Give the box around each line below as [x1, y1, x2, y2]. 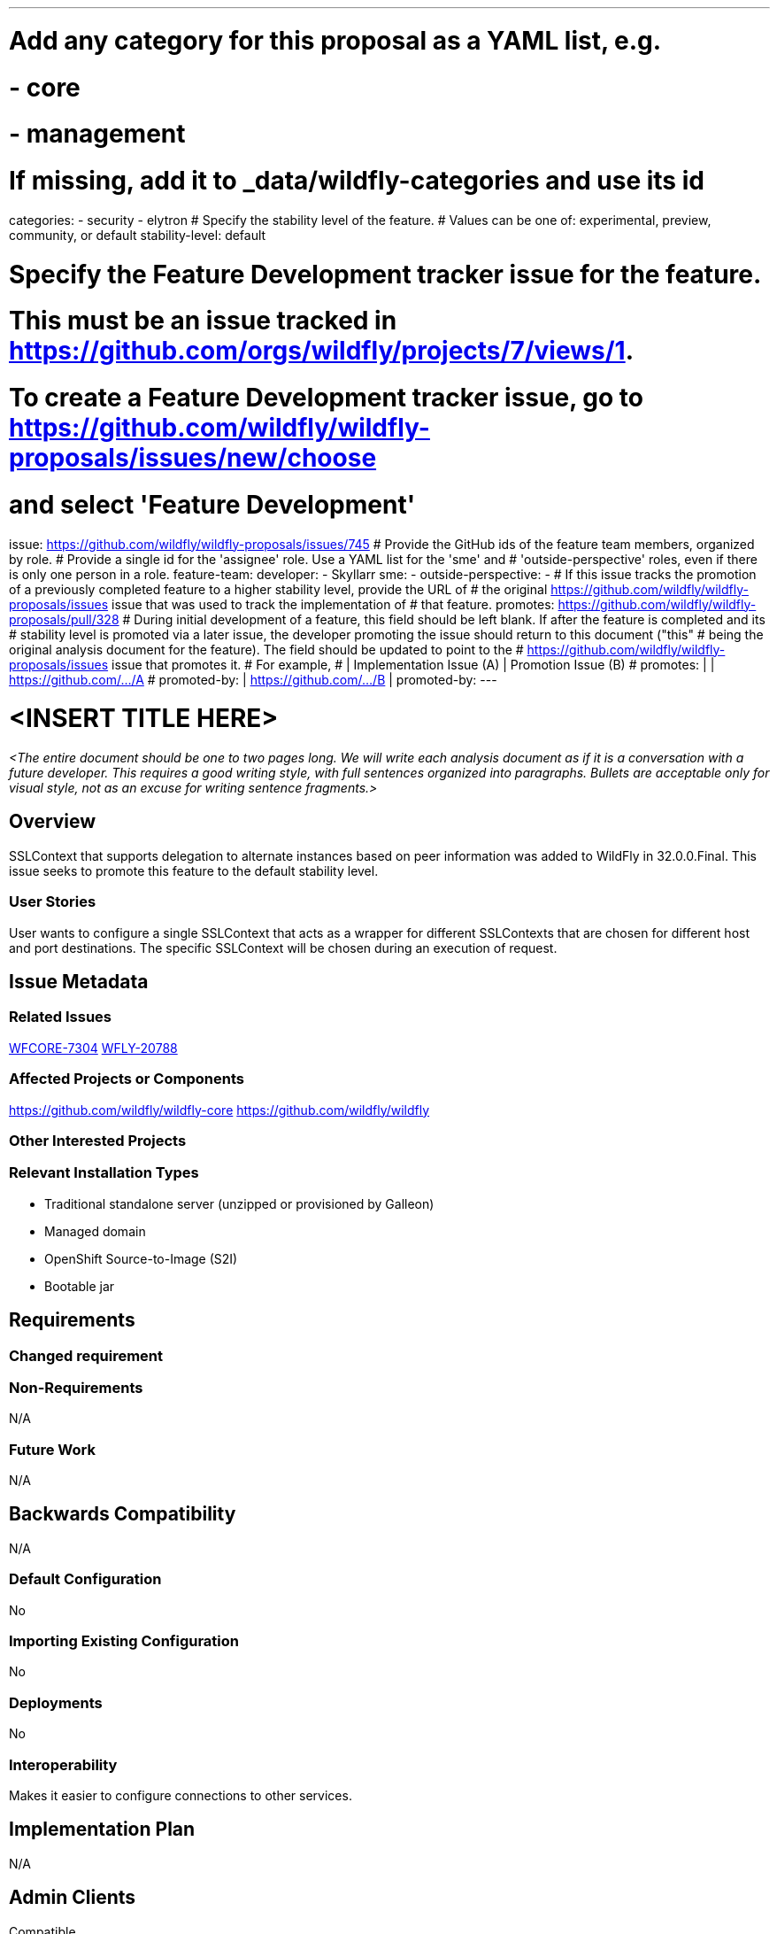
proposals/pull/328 [9, 611, 119, 627]
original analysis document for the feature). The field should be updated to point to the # [9, 641, 524, 657]
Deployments [9, 1693, 103, 1712]
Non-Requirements [9, 1378, 143, 1396]
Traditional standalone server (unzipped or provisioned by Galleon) [44, 1195, 435, 1211]
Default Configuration [9, 1570, 162, 1589]
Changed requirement [9, 1346, 164, 1365]
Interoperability [9, 1755, 118, 1774]
